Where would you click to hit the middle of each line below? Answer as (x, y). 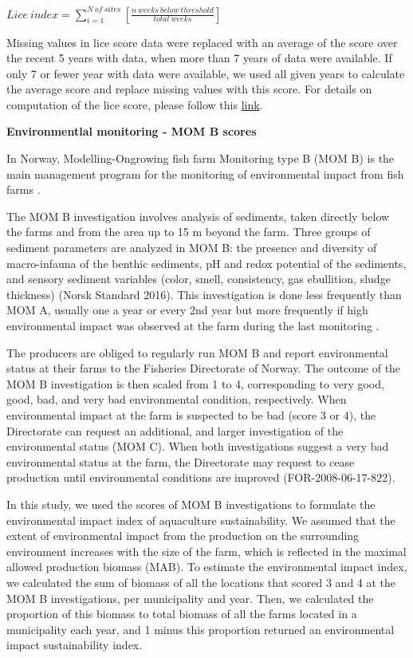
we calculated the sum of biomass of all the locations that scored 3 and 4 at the (201, 582)
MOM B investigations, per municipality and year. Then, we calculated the (190, 598)
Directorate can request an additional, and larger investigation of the (175, 430)
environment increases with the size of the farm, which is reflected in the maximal (206, 551)
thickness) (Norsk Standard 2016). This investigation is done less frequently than (204, 294)
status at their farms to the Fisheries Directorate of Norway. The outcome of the (204, 368)
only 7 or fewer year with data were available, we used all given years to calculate (206, 73)
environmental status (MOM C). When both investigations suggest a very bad (198, 446)
